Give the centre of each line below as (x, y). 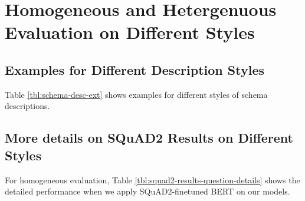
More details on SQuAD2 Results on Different (149, 138)
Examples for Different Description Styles (135, 69)
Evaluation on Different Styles (130, 32)
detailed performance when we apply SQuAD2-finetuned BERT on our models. (147, 191)
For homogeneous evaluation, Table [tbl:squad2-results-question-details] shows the (152, 179)
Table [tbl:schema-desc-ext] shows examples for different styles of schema (136, 94)
